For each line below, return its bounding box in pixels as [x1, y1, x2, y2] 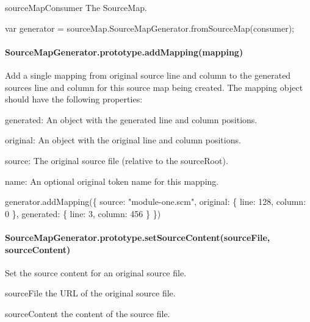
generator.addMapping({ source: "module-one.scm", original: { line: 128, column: [5, 195, 306, 208]
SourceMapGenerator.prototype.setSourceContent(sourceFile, [5, 231, 270, 243]
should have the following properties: [5, 93, 143, 106]
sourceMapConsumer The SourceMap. [5, 1, 147, 13]
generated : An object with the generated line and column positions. [5, 113, 258, 126]
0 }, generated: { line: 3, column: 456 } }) [5, 207, 161, 220]
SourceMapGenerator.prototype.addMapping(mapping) [5, 45, 243, 58]
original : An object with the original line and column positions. [5, 134, 241, 146]
